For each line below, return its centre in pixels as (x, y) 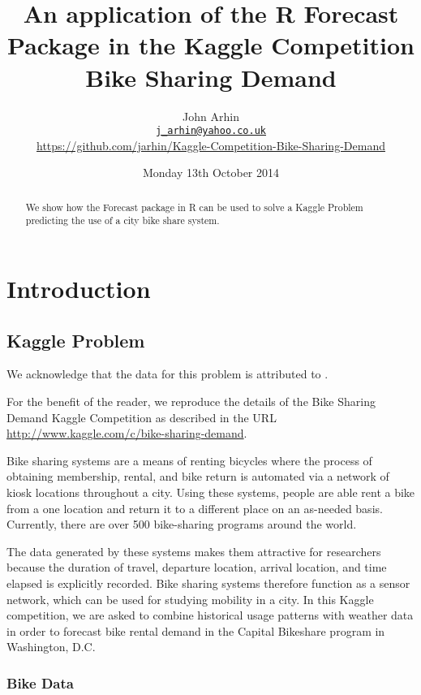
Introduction (79, 289)
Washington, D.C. (51, 647)
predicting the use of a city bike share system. (122, 220)
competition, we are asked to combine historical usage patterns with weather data (210, 615)
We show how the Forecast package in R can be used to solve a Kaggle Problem (194, 207)
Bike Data (40, 682)
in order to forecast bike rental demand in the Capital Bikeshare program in (196, 630)
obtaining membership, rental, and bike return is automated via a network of (198, 476)
